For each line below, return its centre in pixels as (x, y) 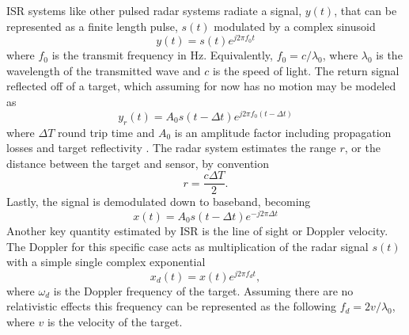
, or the (362, 148)
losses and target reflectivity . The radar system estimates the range (171, 148)
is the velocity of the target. (115, 322)
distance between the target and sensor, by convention (138, 163)
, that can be (365, 10)
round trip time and (106, 132)
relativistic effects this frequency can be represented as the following (172, 306)
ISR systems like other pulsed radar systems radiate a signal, (154, 10)
